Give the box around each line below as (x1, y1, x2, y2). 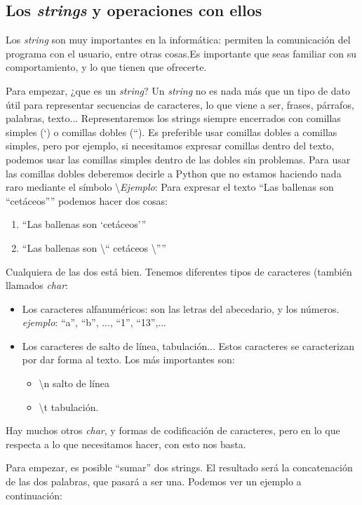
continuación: (6, 487, 62, 502)
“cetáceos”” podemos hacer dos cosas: (6, 193, 168, 208)
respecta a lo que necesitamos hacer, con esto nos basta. (6, 436, 246, 451)
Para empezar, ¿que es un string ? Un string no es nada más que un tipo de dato (6, 83, 351, 97)
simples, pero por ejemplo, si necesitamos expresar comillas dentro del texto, (6, 138, 335, 153)
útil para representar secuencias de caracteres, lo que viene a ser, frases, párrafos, (6, 97, 354, 112)
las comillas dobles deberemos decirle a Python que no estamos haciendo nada (6, 166, 342, 180)
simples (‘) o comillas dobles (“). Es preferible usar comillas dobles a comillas (6, 124, 337, 139)
